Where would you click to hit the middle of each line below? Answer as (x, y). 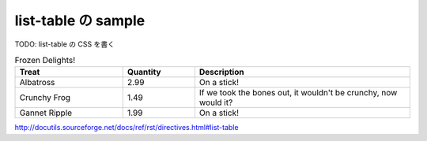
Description (221, 72)
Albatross (37, 83)
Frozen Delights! (45, 61)
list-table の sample (80, 20)
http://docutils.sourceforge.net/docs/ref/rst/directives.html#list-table (127, 128)
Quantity (144, 72)
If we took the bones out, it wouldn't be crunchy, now (298, 93)
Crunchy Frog (45, 98)
